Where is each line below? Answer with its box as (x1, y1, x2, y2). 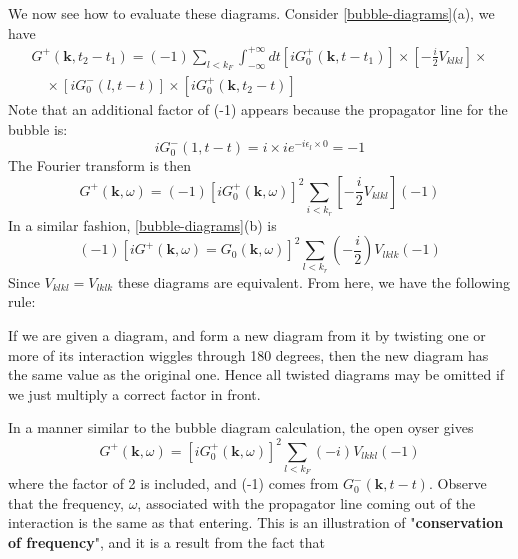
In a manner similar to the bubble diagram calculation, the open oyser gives (8, 417, 474, 438)
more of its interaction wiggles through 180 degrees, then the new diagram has (8, 344, 489, 365)
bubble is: (8, 118, 68, 139)
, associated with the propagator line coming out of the (137, 492, 476, 513)
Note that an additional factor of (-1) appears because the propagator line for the (8, 98, 508, 119)
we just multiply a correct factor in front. (8, 383, 261, 404)
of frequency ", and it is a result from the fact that (8, 532, 325, 553)
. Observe (428, 473, 487, 494)
